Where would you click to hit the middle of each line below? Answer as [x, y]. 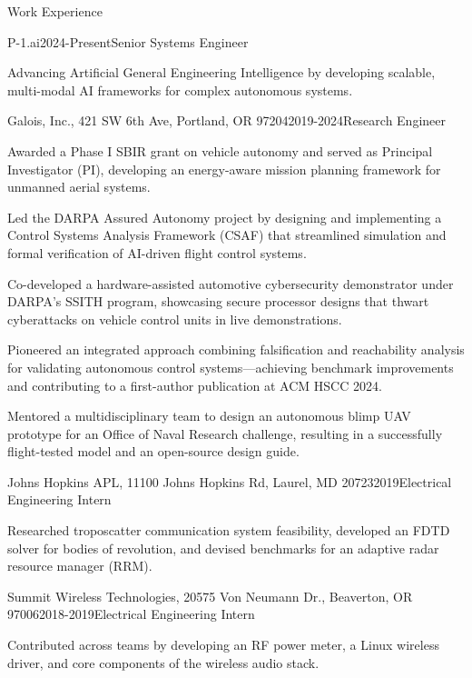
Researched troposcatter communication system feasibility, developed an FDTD [229, 530]
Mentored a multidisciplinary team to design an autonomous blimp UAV [209, 416]
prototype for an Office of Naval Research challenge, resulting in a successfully [225, 433]
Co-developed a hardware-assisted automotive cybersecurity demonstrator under [231, 283]
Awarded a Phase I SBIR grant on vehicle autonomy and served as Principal [220, 150]
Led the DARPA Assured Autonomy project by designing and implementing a [225, 217]
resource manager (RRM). [80, 566]
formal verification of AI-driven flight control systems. [157, 252]
